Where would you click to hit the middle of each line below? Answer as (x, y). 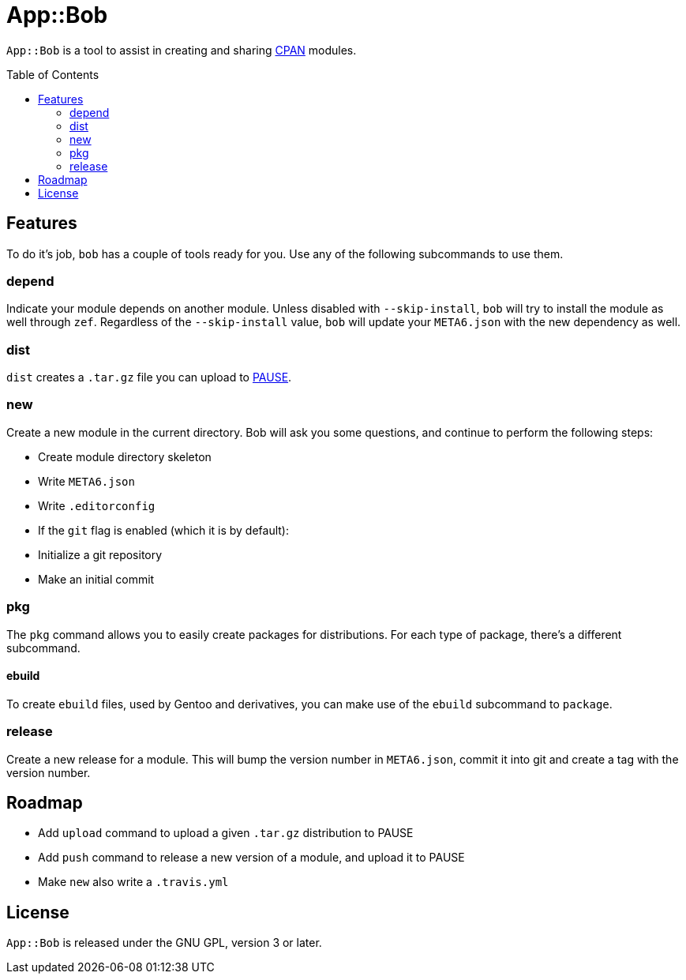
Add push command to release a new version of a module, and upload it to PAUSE (251, 858)
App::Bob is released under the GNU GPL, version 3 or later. (164, 943)
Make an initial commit (96, 579)
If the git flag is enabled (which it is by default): (164, 530)
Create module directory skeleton (125, 456)
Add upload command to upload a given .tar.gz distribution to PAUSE (226, 833)
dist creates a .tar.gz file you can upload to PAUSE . (149, 377)
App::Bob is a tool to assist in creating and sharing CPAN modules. (182, 50)
